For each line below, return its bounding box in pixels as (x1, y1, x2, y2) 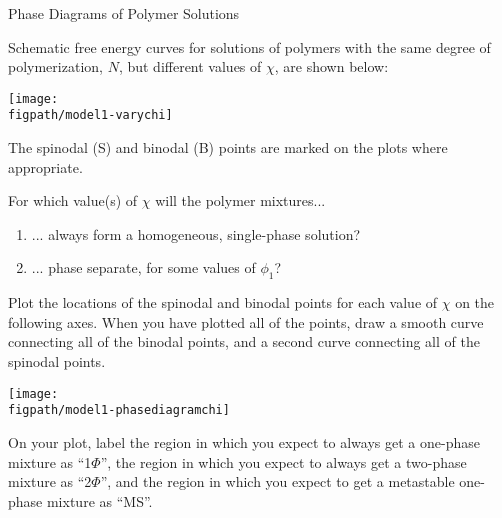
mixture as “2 (8, 471, 92, 492)
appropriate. (8, 156, 83, 177)
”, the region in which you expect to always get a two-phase (100, 451, 467, 472)
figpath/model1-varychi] (8, 108, 173, 123)
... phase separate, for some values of (31, 257, 256, 278)
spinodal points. (8, 351, 106, 372)
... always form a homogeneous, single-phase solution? (31, 223, 361, 244)
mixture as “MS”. (46, 490, 153, 511)
